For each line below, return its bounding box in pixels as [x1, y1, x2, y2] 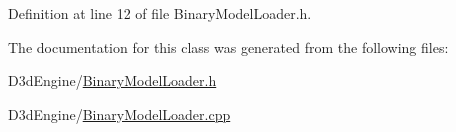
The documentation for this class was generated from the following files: [8, 36, 449, 57]
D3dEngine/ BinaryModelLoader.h [8, 70, 217, 91]
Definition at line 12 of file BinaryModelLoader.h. [8, 3, 312, 23]
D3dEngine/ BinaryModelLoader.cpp [8, 103, 231, 124]
